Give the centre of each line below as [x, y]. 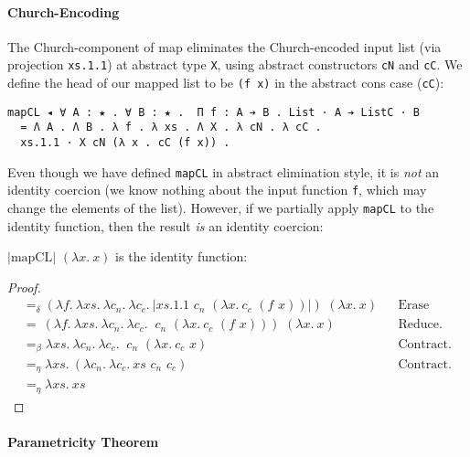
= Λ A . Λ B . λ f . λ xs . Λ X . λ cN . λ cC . [171, 128]
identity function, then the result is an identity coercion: [166, 225]
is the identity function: [182, 256]
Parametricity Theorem [83, 442]
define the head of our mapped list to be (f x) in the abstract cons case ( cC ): [226, 83]
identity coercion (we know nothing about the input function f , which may [217, 190]
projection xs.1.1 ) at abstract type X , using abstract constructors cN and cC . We [235, 64]
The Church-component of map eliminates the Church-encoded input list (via [224, 46]
